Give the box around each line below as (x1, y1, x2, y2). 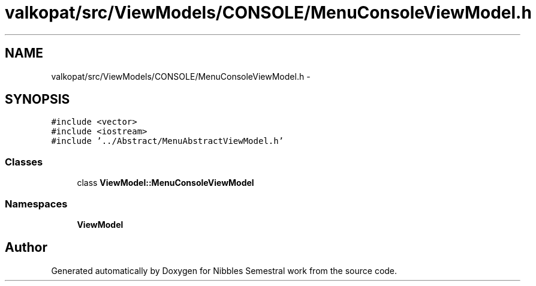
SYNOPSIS (5, 92, 70, 107)
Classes (5, 155, 43, 168)
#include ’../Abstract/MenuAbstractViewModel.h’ (51, 136, 284, 146)
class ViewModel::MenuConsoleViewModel (77, 177, 254, 188)
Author (5, 240, 47, 255)
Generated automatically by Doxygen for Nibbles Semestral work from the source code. (51, 265, 398, 276)
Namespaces (5, 197, 68, 210)
